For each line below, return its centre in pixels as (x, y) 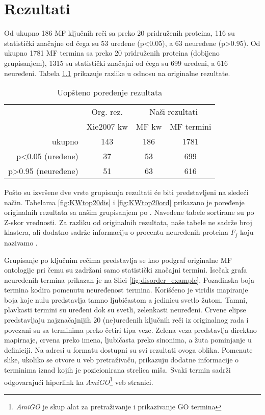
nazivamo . (21, 242)
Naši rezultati (174, 112)
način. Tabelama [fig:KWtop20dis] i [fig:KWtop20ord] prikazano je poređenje (124, 202)
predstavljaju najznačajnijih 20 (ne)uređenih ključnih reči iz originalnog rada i (126, 320)
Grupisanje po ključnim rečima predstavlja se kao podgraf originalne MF (118, 260)
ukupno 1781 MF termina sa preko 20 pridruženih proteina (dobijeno (112, 53)
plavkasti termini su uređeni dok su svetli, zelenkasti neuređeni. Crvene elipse (125, 310)
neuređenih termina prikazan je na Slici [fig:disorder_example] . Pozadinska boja (129, 279)
